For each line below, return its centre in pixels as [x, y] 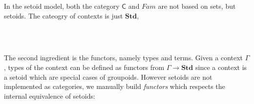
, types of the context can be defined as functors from [84, 67]
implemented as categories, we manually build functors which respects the [115, 86]
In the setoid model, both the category [62, 6]
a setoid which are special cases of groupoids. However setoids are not [108, 77]
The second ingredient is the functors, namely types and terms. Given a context [124, 58]
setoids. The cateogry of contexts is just [63, 15]
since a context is [221, 67]
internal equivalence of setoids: [50, 95]
